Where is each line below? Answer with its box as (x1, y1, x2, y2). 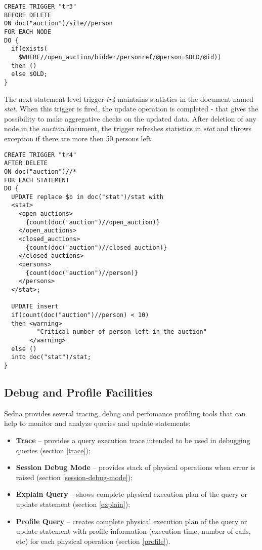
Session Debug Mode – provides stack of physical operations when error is (16, 462, 255, 473)
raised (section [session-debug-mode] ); (16, 472, 133, 482)
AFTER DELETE (4, 160, 48, 167)
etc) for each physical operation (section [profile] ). (16, 535, 170, 546)
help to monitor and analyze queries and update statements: (4, 418, 191, 428)
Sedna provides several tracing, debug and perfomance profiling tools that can (4, 408, 246, 418)
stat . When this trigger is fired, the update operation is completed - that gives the (4, 103, 258, 114)
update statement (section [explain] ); (16, 498, 130, 509)
